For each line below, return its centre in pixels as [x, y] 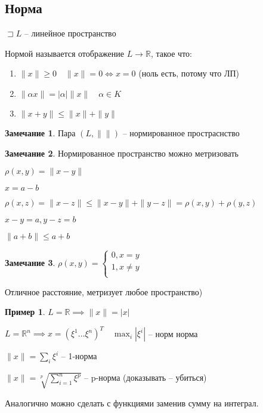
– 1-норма [79, 356]
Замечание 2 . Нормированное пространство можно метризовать [122, 153]
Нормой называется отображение [64, 53]
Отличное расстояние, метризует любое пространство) [104, 291]
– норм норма [173, 333]
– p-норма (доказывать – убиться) [146, 377]
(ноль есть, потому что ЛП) [189, 73]
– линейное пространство [70, 33]
